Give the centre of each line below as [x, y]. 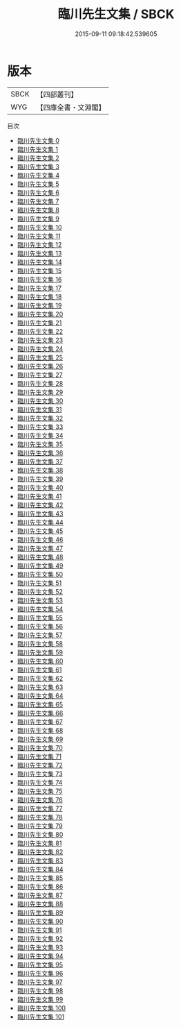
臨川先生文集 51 [39, 583]
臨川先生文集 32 [40, 418]
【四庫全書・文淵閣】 [71, 107]
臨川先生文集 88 [40, 903]
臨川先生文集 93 [40, 947]
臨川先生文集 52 [40, 591]
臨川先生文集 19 [39, 305]
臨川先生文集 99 [40, 999]
